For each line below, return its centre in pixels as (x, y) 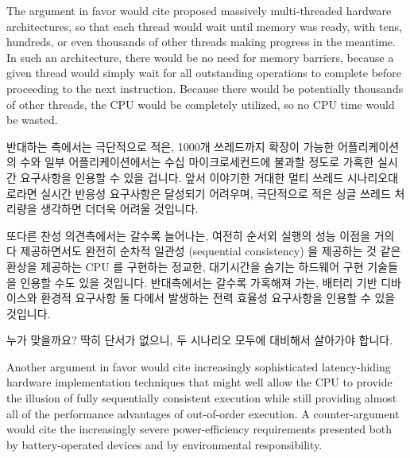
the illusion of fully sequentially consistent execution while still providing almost (202, 398)
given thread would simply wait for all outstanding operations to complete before (204, 73)
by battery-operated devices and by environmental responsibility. (164, 444)
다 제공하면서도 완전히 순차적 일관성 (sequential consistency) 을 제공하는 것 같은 (204, 251)
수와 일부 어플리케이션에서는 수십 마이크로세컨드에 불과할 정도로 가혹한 (197, 162)
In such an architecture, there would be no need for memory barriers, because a (200, 57)
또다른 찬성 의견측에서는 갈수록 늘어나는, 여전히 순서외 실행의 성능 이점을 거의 (201, 235)
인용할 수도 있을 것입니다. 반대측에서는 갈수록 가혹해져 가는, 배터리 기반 (199, 282)
